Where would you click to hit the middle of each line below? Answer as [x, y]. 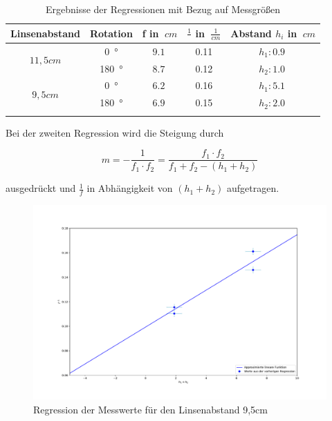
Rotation [111, 33]
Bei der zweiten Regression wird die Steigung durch [115, 132]
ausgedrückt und [41, 188]
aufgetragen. [253, 188]
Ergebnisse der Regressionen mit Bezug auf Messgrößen [163, 9]
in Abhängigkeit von [130, 188]
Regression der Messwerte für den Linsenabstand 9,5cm [150, 410]
